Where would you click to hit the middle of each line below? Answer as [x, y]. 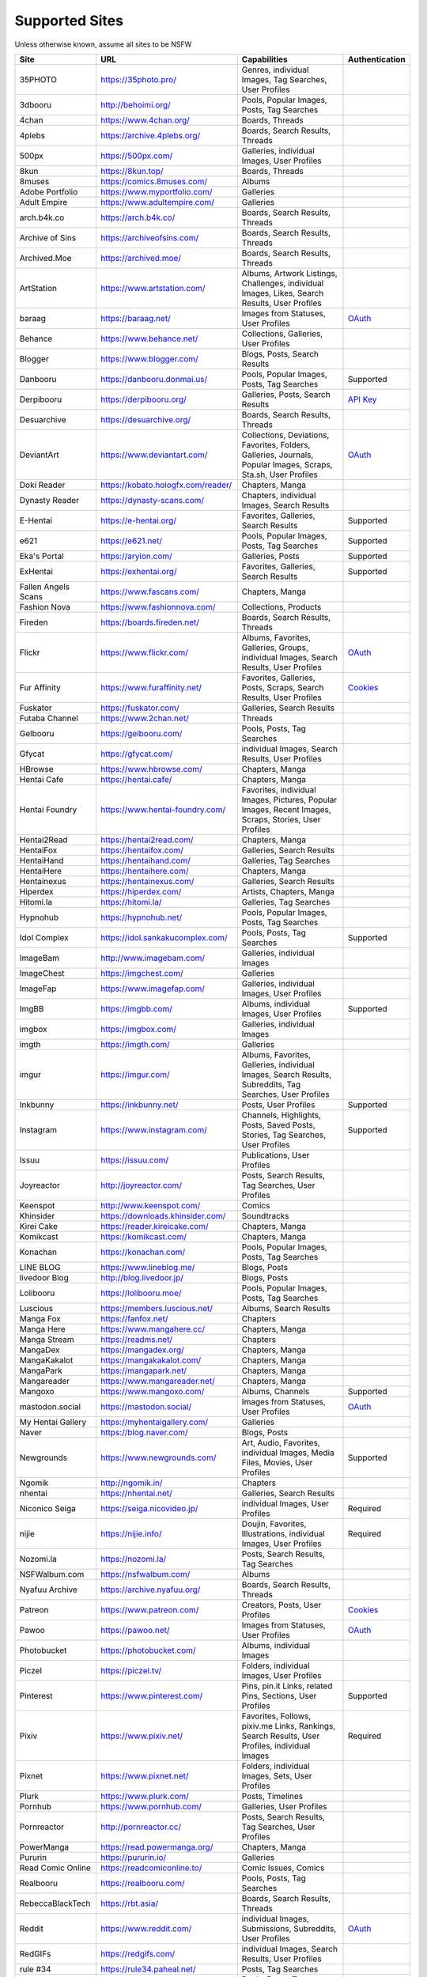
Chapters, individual [279, 495]
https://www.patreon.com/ [149, 1609]
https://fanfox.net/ [134, 1318]
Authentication [377, 59]
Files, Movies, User [277, 1462]
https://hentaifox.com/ [142, 850]
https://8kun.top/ [132, 171]
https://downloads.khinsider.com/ [163, 1215]
